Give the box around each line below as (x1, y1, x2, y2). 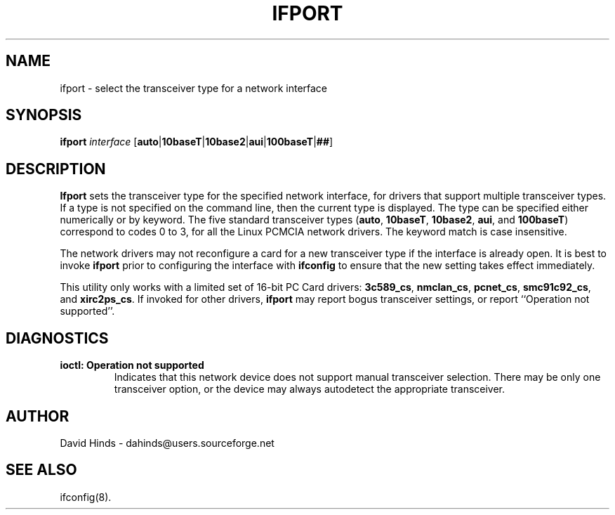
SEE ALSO (6, 461, 77, 479)
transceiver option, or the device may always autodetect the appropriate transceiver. (114, 383, 505, 396)
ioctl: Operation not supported (60, 359, 204, 372)
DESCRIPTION (6, 159, 106, 178)
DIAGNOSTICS (6, 329, 109, 347)
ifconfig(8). (60, 490, 112, 503)
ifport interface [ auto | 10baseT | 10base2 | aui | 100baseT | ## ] (60, 136, 333, 148)
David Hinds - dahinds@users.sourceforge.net (60, 436, 275, 449)
